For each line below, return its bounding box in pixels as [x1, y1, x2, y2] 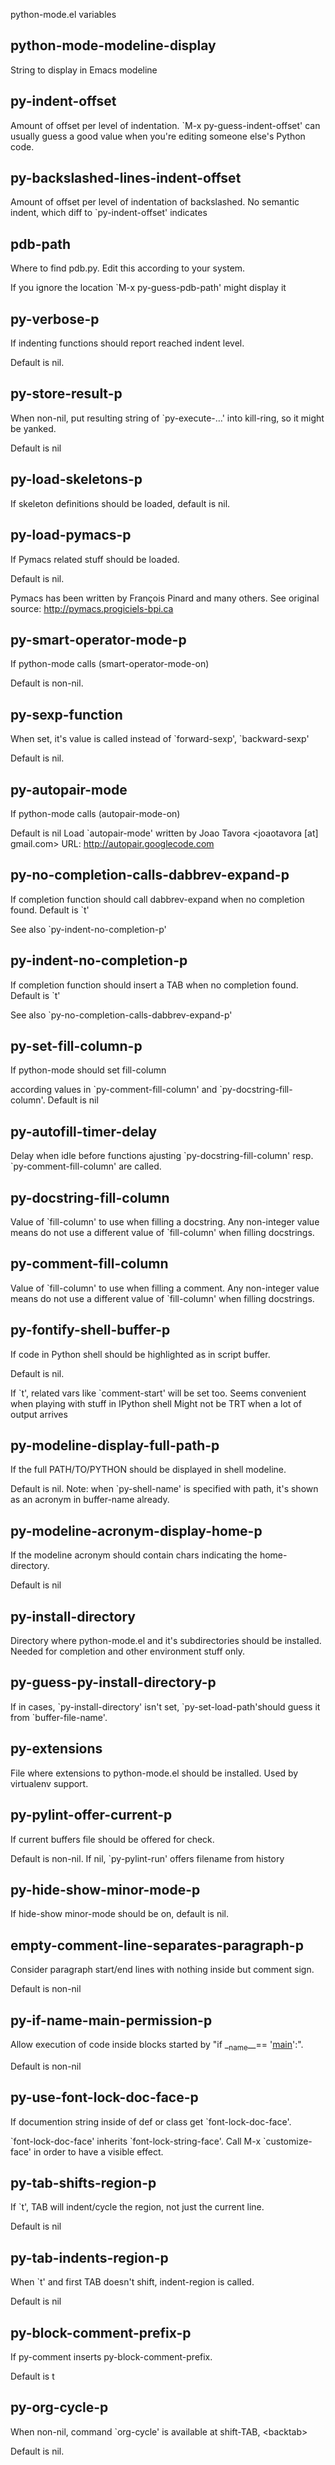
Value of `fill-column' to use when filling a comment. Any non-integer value [10, 1282, 320, 1294]
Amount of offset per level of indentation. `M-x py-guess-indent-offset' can [10, 119, 321, 131]
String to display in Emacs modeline [10, 64, 158, 76]
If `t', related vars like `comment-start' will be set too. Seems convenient [10, 1387, 307, 1399]
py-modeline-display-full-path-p [10, 1437, 220, 1454]
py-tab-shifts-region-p [10, 2174, 157, 2191]
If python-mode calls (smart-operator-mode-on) [10, 658, 210, 670]
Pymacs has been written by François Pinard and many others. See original [10, 592, 320, 604]
